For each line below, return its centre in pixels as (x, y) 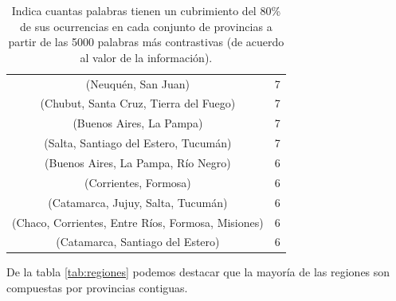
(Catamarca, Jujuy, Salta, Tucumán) (138, 202)
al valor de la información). (146, 57)
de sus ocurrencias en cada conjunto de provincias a (146, 26)
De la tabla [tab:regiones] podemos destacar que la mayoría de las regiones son (198, 272)
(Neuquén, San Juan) (137, 83)
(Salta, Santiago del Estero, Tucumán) (138, 143)
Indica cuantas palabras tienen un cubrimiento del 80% (146, 10)
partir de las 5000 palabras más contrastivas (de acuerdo (146, 42)
